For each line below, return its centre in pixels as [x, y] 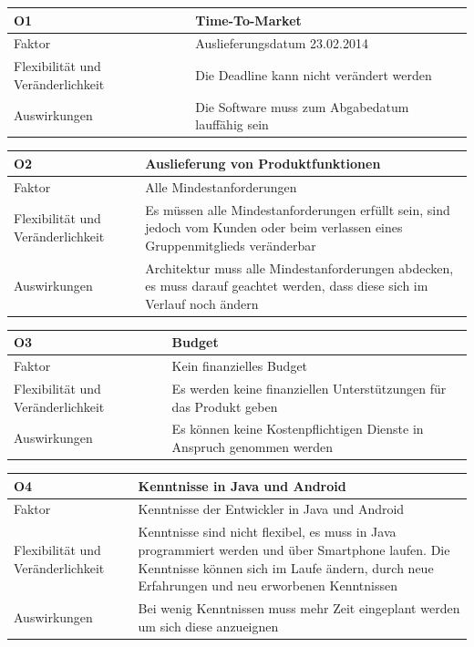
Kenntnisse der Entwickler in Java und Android [271, 509]
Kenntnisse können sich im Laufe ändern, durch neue [286, 567]
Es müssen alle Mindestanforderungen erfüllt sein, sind [298, 209]
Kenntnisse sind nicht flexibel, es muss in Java [267, 532]
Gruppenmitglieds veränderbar [231, 245]
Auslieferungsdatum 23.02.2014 [282, 43]
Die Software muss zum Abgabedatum [302, 106]
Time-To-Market [248, 20]
